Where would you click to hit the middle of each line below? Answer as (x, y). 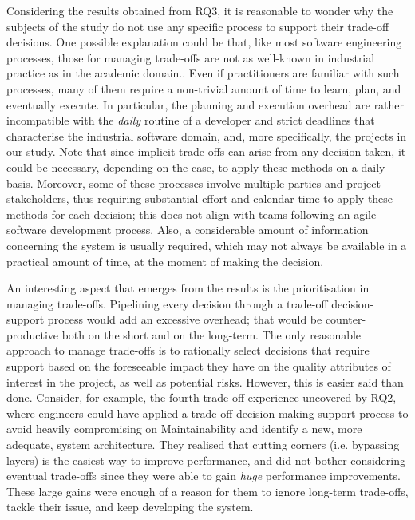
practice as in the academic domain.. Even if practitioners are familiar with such (203, 73)
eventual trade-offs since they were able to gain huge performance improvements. (204, 476)
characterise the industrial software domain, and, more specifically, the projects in (207, 135)
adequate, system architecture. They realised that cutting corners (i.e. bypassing (203, 445)
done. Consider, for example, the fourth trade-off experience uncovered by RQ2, (202, 397)
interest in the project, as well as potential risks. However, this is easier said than (205, 381)
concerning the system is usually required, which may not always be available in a (207, 245)
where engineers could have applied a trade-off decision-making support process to (207, 413)
